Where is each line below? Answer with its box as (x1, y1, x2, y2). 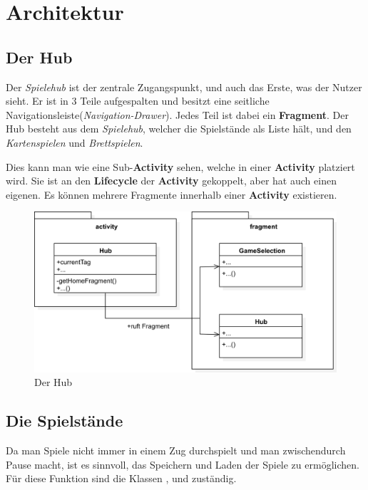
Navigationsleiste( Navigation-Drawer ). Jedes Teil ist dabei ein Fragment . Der (6, 107, 349, 122)
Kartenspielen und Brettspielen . (6, 135, 143, 150)
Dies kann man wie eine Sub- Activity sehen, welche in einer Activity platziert (6, 159, 355, 174)
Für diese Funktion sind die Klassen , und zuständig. (6, 471, 237, 486)
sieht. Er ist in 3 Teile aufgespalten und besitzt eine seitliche (6, 93, 270, 108)
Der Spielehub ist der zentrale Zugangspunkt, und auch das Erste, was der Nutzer (6, 79, 362, 94)
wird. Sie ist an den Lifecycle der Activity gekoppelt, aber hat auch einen (6, 173, 337, 188)
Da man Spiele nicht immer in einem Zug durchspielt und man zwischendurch (6, 442, 346, 457)
